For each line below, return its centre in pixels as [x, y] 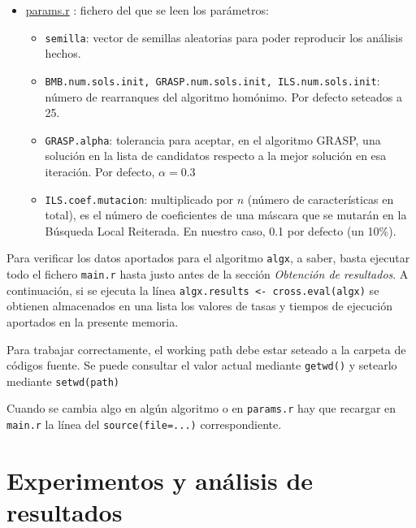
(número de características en [321, 199]
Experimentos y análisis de [160, 480]
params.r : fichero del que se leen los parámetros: [147, 10]
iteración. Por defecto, [100, 171]
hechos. [63, 53]
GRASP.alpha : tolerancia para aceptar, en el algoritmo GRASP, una [213, 139]
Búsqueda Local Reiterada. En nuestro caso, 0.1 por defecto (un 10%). [221, 230]
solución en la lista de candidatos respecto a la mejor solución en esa [216, 156]
